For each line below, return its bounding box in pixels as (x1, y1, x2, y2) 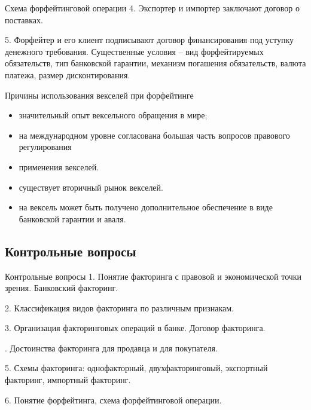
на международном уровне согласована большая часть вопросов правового (19, 128, 290, 141)
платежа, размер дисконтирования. (5, 68, 130, 81)
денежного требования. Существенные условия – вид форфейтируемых (5, 45, 264, 57)
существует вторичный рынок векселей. (19, 180, 163, 193)
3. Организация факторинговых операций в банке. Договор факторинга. (5, 322, 266, 334)
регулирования (19, 140, 72, 153)
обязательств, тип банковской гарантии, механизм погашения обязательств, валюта (5, 57, 306, 69)
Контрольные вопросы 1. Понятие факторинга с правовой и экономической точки (5, 270, 302, 282)
